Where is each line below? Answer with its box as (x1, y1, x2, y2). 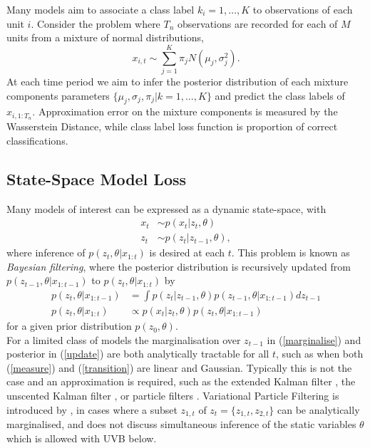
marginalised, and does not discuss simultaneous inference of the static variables (6, 417, 356, 432)
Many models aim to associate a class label (6, 2, 195, 16)
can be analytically (277, 402, 360, 417)
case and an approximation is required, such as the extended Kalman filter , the (6, 374, 356, 389)
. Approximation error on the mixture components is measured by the (32, 104, 338, 119)
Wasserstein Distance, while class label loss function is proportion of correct (6, 119, 338, 134)
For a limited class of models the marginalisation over (6, 332, 241, 347)
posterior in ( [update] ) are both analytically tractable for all (6, 346, 269, 361)
